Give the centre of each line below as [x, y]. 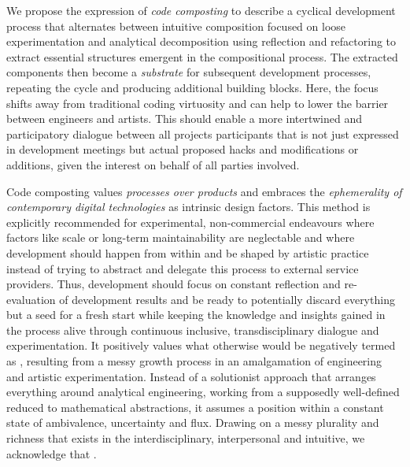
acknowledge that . [52, 453]
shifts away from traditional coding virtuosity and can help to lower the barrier [198, 103]
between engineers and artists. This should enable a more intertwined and [185, 119]
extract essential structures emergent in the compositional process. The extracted [202, 56]
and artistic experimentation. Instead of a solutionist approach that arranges [191, 376]
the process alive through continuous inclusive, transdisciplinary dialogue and [193, 330]
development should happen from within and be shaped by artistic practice [188, 252]
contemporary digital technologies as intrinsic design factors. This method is [188, 207]
